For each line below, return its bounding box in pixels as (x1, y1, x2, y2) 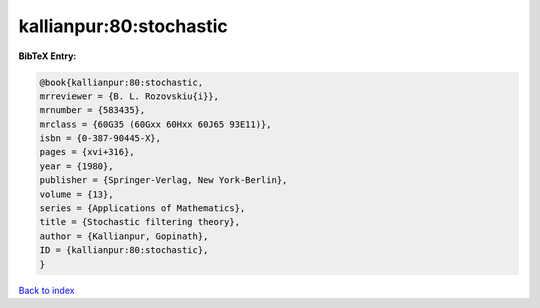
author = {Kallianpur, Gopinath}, (39, 230, 209, 242)
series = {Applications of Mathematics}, (39, 203, 246, 214)
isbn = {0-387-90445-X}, (39, 133, 162, 144)
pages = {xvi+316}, (39, 146, 135, 158)
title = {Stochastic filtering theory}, (39, 216, 240, 228)
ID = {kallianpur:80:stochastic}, (39, 245, 209, 256)
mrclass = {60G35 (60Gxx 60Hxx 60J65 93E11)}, (39, 118, 272, 130)
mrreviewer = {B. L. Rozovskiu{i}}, (39, 90, 220, 102)
